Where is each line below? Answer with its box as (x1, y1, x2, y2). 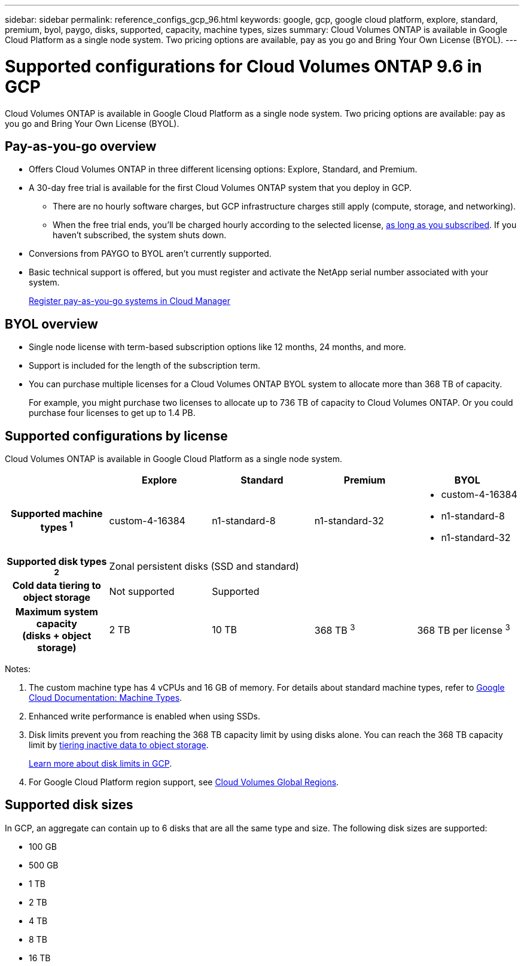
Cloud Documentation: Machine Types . (29, 692, 182, 703)
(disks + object (22, 630, 92, 642)
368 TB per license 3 (417, 622, 510, 637)
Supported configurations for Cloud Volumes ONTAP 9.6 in (5, 56, 482, 77)
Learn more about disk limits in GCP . (29, 758, 172, 769)
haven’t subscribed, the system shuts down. (53, 230, 227, 241)
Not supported (109, 585, 175, 598)
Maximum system (15, 606, 98, 618)
